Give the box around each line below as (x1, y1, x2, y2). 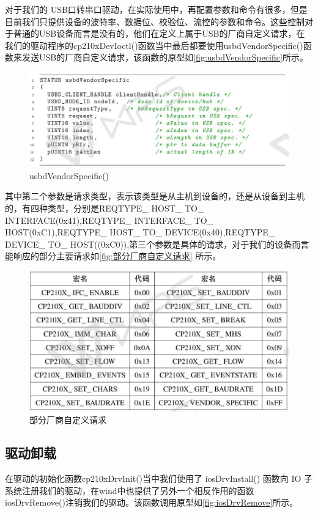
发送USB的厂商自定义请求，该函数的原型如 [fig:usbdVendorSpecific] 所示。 (21, 51, 308, 64)
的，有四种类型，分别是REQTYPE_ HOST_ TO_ (5, 202, 204, 215)
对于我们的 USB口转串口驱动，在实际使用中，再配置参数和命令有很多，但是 (5, 3, 308, 15)
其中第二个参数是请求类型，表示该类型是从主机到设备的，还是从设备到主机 (5, 190, 305, 202)
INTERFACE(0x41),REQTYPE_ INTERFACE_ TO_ (5, 213, 214, 226)
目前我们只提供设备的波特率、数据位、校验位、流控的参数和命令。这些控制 (5, 15, 305, 28)
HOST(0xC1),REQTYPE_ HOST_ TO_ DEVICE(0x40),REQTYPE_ (5, 226, 275, 238)
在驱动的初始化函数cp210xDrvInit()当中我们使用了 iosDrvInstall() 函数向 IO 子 (5, 472, 313, 485)
